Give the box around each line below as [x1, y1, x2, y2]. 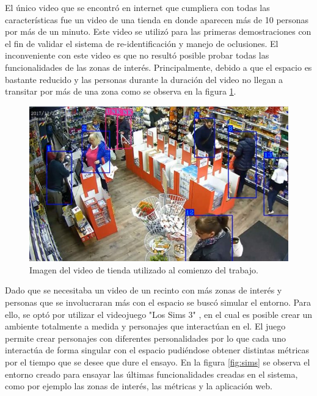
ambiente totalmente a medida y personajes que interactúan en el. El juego [5, 320, 286, 333]
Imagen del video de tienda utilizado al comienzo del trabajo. [29, 263, 258, 276]
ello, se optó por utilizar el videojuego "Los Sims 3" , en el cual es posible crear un [5, 308, 313, 320]
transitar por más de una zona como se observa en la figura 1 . [5, 85, 236, 98]
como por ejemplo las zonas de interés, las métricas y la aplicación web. [5, 380, 272, 392]
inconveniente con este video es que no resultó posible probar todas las [5, 49, 269, 62]
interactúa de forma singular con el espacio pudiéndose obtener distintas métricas [5, 344, 310, 356]
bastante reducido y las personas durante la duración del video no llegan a [5, 73, 283, 85]
